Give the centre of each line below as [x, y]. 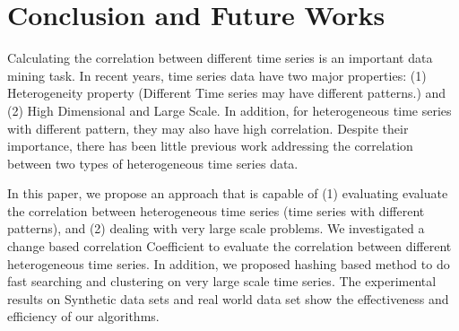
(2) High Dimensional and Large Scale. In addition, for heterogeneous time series [229, 110]
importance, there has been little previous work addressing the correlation [210, 146]
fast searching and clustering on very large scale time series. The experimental [222, 281]
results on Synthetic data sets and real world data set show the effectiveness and [228, 298]
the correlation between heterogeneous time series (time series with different [216, 210]
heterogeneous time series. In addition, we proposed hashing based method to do [229, 263]
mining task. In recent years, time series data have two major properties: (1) [217, 75]
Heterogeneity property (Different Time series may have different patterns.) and [227, 93]
